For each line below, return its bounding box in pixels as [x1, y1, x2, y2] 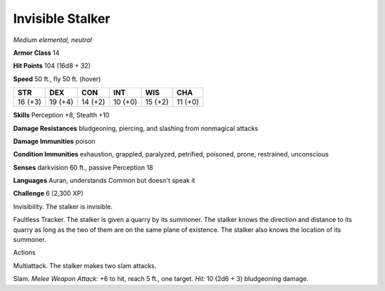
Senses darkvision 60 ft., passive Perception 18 [13, 163, 153, 171]
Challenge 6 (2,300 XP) [13, 189, 83, 198]
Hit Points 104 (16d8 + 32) [13, 61, 91, 70]
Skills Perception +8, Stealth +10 [13, 111, 110, 120]
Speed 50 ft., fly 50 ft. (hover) [13, 75, 101, 83]
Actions [13, 248, 36, 257]
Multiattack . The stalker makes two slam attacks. [13, 261, 157, 270]
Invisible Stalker [13, 11, 111, 26]
